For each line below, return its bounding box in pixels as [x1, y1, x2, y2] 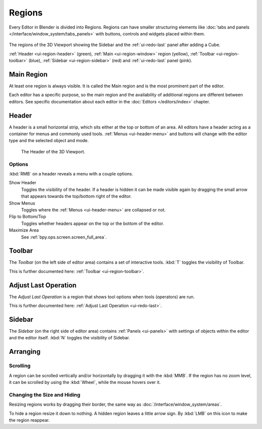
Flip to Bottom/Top [9, 214, 46, 220]
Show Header [9, 180, 36, 186]
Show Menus [9, 200, 35, 206]
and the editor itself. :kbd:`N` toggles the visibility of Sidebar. [9, 335, 131, 341]
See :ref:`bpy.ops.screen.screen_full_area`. [21, 234, 107, 240]
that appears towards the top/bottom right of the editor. [21, 193, 132, 199]
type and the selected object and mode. [9, 138, 89, 143]
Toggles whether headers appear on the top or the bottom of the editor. [21, 221, 164, 226]
